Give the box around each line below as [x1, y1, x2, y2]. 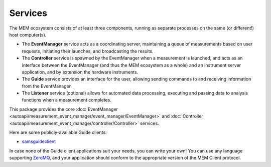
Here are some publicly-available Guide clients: [9, 129, 107, 135]
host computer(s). [9, 31, 47, 37]
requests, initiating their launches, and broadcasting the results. [22, 48, 154, 54]
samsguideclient [22, 138, 56, 144]
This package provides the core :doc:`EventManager [9, 106, 118, 112]
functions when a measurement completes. [22, 97, 111, 103]
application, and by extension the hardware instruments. [22, 69, 139, 75]
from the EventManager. [22, 83, 72, 89]
